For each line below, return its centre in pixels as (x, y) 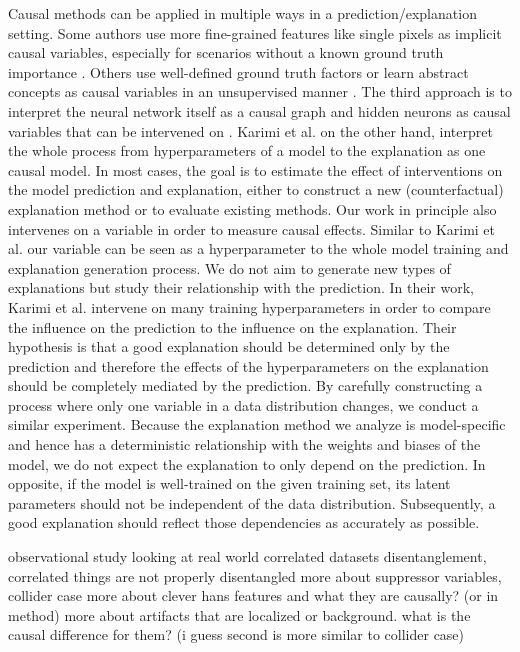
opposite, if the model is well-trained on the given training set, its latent (229, 483)
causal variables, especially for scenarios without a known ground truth (226, 52)
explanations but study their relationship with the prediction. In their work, (241, 287)
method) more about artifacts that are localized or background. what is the (239, 614)
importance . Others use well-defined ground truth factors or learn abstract (238, 71)
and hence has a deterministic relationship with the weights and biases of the (244, 444)
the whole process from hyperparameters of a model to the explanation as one (247, 150)
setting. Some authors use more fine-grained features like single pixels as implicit (255, 32)
